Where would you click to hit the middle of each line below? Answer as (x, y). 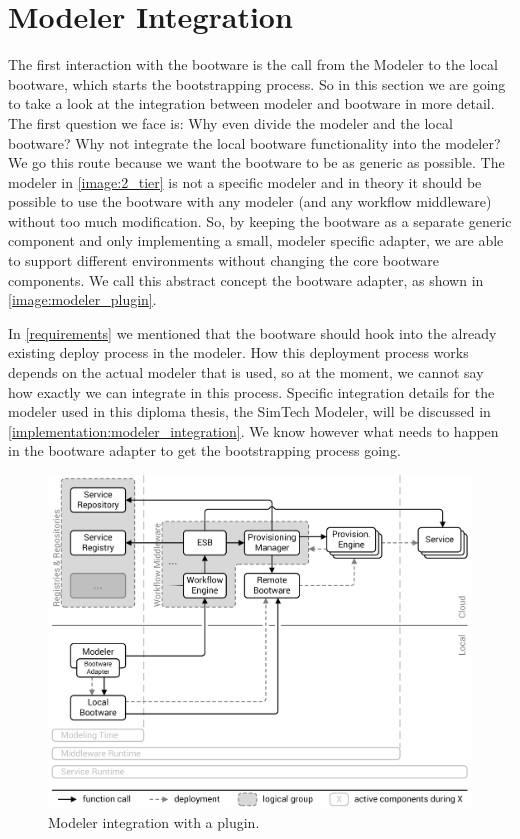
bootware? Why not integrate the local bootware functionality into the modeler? (254, 142)
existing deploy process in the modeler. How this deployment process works (238, 352)
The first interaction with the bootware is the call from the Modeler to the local (253, 64)
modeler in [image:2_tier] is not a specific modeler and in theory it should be (245, 181)
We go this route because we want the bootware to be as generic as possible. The (256, 162)
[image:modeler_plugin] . (82, 299)
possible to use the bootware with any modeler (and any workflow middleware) (250, 201)
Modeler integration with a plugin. (154, 822)
